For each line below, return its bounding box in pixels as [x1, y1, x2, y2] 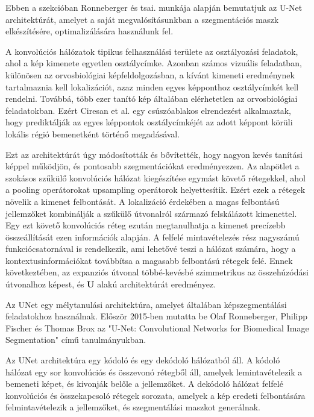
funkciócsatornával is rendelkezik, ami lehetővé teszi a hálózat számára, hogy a [5, 242, 296, 255]
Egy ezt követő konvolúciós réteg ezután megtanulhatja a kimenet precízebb [5, 219, 286, 231]
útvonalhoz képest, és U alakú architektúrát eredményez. [5, 278, 216, 290]
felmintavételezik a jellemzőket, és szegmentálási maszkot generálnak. [5, 401, 260, 413]
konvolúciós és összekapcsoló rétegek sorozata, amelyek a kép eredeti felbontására [5, 389, 306, 401]
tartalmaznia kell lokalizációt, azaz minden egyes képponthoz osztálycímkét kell [5, 80, 299, 93]
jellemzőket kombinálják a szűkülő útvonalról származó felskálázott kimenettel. [5, 207, 297, 219]
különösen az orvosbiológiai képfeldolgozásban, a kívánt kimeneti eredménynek [5, 68, 295, 81]
